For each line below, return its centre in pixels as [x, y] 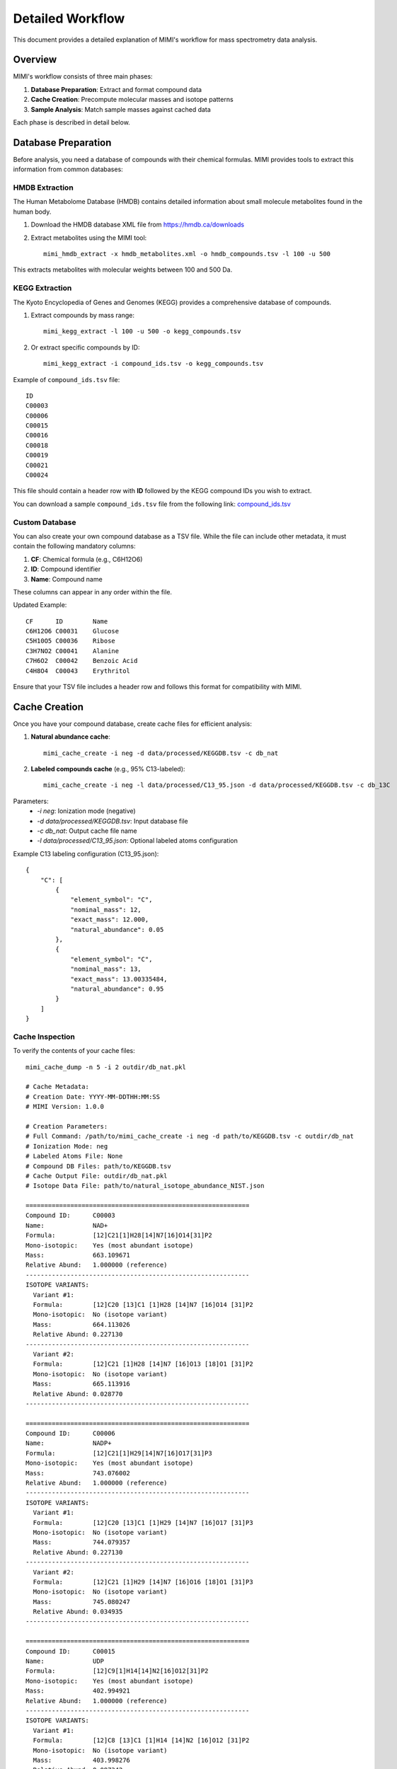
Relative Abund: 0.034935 [78, 1612]
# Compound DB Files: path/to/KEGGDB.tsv [98, 1166]
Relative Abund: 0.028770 [78, 1394]
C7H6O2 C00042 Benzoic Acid [82, 661]
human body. [32, 212]
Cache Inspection [44, 1037]
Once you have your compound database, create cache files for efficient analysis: [133, 724]
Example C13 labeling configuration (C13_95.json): [86, 853]
